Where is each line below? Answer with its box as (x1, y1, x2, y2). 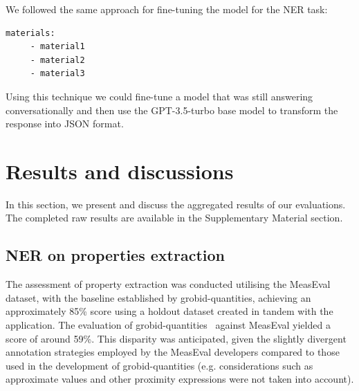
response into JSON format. (6, 116, 124, 131)
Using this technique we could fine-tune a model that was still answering (6, 89, 313, 103)
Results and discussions (6, 156, 234, 185)
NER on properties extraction (6, 244, 225, 266)
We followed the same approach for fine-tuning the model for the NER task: (6, 2, 328, 16)
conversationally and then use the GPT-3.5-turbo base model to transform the (6, 102, 338, 117)
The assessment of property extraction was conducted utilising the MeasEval (6, 277, 331, 291)
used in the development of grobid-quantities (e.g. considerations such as (6, 358, 313, 372)
